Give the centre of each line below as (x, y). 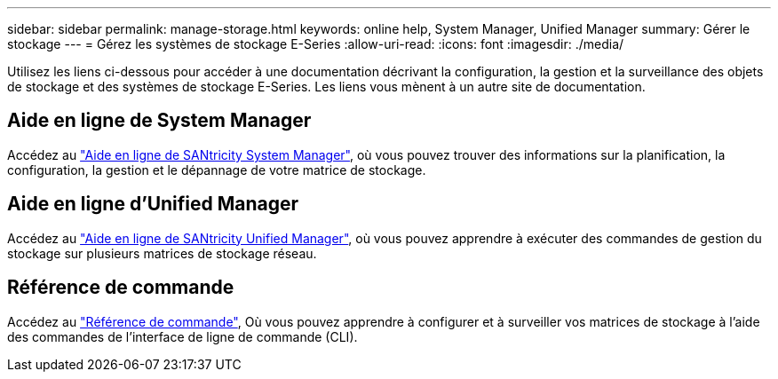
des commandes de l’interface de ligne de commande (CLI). (183, 336)
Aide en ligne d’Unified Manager (153, 204)
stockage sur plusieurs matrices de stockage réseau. (162, 253)
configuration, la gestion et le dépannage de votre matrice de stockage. (217, 170)
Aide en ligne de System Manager (159, 121)
